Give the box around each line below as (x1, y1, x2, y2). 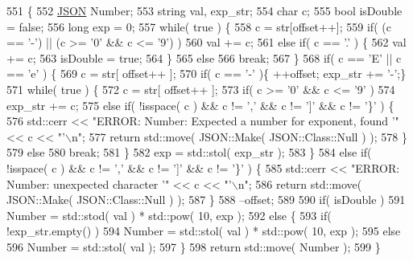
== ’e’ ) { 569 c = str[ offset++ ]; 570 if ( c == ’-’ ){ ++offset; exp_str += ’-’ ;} (6, 65, 407, 82)
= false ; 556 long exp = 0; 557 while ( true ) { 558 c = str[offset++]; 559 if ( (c (6, 18, 391, 35)
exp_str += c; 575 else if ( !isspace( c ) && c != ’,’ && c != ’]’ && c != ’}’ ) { (6, 96, 394, 113)
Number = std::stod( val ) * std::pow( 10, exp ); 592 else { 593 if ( (6, 206, 332, 223)
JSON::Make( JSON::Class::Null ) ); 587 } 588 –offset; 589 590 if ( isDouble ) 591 (6, 191, 406, 208)
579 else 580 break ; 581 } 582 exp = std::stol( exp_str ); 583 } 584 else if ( (6, 144, 372, 161)
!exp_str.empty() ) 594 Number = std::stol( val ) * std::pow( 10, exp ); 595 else (6, 222, 401, 239)
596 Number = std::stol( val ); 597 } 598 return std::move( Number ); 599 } (6, 238, 381, 255)
